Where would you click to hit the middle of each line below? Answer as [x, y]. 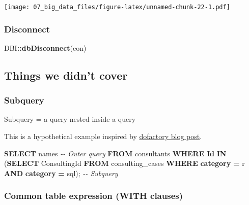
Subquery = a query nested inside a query [70, 119]
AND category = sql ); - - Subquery [61, 173]
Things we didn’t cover [66, 75]
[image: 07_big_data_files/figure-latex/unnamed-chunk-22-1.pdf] [117, 7]
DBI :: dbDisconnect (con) [45, 47]
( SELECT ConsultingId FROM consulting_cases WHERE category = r [124, 163]
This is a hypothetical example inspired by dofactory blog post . [103, 136]
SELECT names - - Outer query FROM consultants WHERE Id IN [115, 153]
